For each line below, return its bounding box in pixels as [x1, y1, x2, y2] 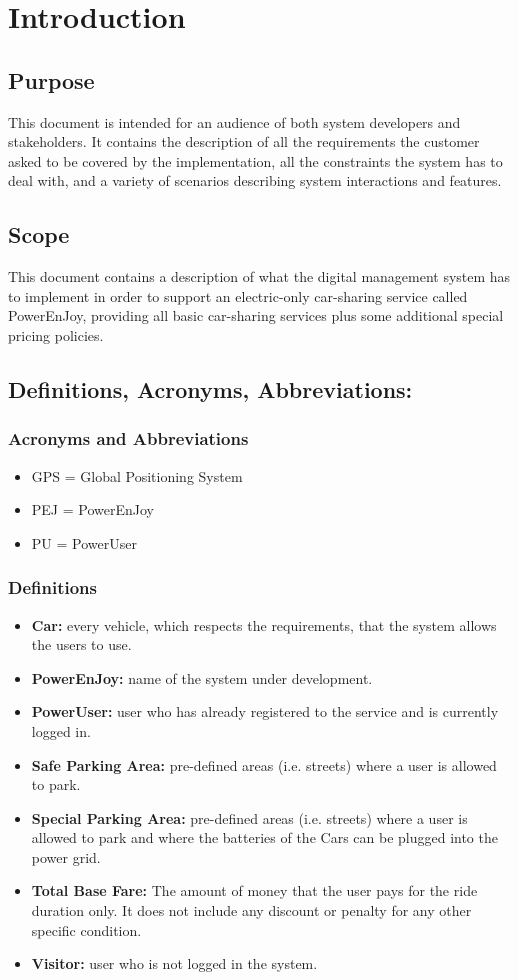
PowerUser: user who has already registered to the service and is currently [31, 701, 499, 722]
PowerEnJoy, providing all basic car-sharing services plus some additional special [8, 305, 504, 326]
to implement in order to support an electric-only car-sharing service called [8, 285, 468, 306]
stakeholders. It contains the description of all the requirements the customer [8, 131, 480, 152]
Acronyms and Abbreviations [8, 426, 249, 451]
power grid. [31, 846, 101, 867]
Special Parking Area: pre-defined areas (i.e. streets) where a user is [31, 807, 468, 828]
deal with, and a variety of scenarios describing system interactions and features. [8, 170, 502, 191]
